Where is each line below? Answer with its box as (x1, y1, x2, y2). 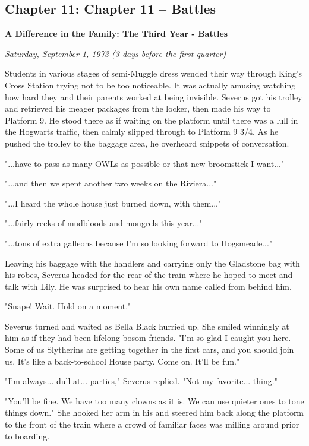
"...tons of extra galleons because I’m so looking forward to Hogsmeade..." (5, 236, 273, 249)
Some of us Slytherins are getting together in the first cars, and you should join (5, 343, 294, 356)
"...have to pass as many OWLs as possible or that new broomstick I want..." (5, 157, 285, 169)
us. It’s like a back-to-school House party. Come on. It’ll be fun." (5, 355, 240, 367)
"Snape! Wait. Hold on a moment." (5, 300, 131, 312)
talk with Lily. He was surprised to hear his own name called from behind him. (5, 280, 292, 292)
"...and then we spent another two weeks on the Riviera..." (5, 177, 217, 189)
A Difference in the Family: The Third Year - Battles (5, 27, 228, 40)
